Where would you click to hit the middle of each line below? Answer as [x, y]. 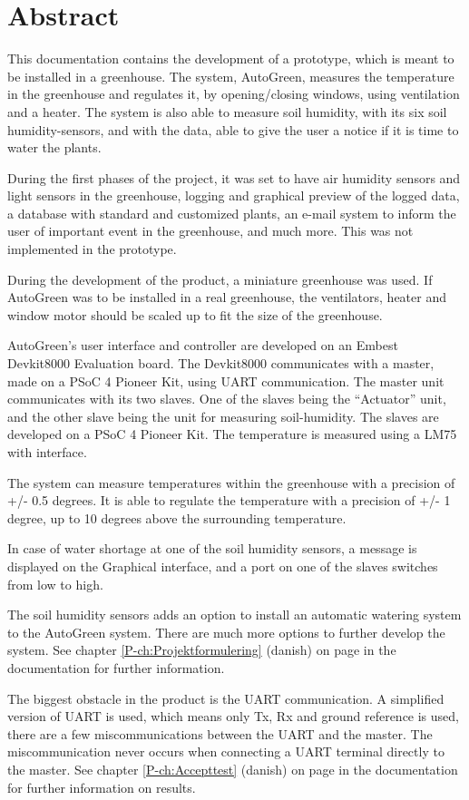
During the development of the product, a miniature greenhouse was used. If [220, 279]
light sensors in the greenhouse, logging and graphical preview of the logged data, [234, 195]
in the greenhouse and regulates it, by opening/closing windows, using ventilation [234, 94]
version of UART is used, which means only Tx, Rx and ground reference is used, [233, 716]
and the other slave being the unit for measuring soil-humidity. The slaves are [223, 416]
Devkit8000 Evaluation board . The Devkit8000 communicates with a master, [221, 363]
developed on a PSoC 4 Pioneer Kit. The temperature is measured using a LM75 [232, 434]
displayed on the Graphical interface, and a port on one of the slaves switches [223, 566]
